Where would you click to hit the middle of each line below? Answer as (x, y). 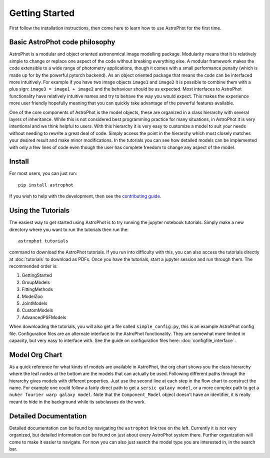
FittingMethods (37, 289)
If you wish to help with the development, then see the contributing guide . (85, 196)
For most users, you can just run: (43, 173)
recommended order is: (33, 266)
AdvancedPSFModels (44, 317)
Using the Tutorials (39, 211)
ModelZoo (32, 296)
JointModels (34, 303)
